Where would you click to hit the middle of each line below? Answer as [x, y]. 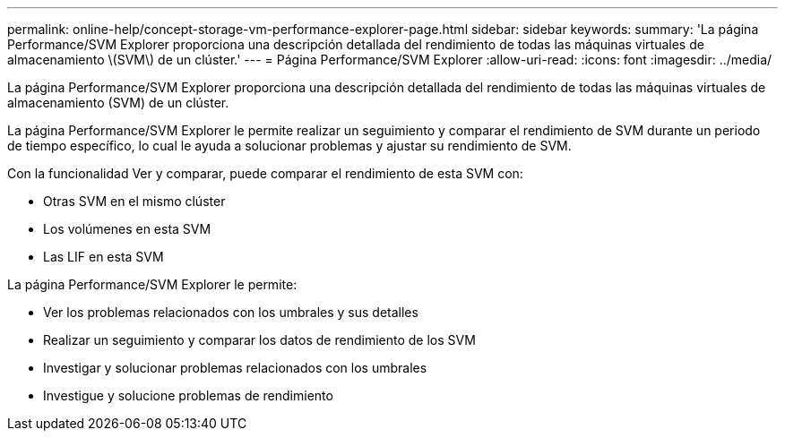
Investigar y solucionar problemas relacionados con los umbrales [235, 368]
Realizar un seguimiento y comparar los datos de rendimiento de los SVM [259, 340]
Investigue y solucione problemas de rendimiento [188, 395]
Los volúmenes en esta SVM [127, 229]
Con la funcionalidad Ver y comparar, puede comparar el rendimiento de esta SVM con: [265, 173]
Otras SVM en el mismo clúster [134, 201]
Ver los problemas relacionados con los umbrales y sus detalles [231, 312]
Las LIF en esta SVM [104, 257]
